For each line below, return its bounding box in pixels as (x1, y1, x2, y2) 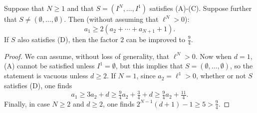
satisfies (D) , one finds (4, 80, 72, 91)
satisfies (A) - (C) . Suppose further (149, 3, 252, 13)
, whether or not (196, 70, 246, 81)
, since (136, 70, 156, 81)
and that (67, 3, 94, 13)
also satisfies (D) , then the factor (17, 34, 118, 44)
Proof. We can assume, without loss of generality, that (4, 51, 170, 61)
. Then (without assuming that (64, 14, 159, 24)
